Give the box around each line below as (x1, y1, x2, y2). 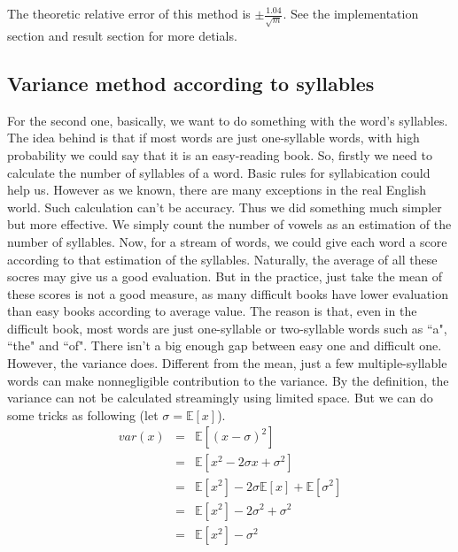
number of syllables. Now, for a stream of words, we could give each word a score (7, 232, 447, 250)
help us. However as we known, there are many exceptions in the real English (7, 180, 427, 199)
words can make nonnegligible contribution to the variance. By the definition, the (7, 371, 449, 389)
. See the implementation (283, 4, 419, 22)
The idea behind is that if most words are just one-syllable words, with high (7, 128, 420, 147)
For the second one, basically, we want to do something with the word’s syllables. (7, 111, 448, 129)
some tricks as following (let (7, 405, 159, 424)
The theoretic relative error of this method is (7, 4, 251, 22)
